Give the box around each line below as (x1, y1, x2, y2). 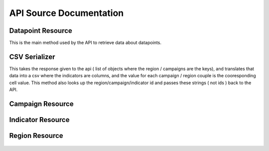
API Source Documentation (9, 7, 124, 18)
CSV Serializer (9, 52, 55, 61)
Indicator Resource (9, 115, 70, 124)
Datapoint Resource (9, 26, 72, 35)
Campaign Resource (9, 100, 74, 108)
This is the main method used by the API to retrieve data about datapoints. (9, 40, 162, 46)
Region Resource (9, 131, 63, 140)
